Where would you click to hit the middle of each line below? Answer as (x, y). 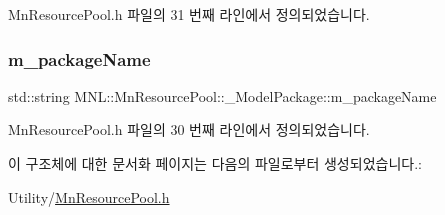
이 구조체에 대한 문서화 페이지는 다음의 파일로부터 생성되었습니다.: (215, 163)
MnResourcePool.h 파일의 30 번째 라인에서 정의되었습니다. (189, 129)
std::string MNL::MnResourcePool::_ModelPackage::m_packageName (222, 95)
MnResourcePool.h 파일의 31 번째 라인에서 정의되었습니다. (189, 14)
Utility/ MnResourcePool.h (89, 196)
